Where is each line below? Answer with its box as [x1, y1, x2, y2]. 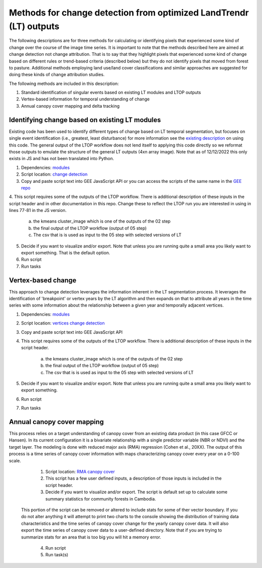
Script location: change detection [21, 171, 88, 177]
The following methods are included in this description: [9, 81, 119, 86]
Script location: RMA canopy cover [45, 469, 115, 475]
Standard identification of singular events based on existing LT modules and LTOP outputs [21, 90, 201, 96]
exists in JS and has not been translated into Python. [9, 156, 114, 162]
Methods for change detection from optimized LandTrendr [9, 7, 249, 18]
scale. [9, 457, 21, 463]
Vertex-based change [9, 276, 77, 284]
